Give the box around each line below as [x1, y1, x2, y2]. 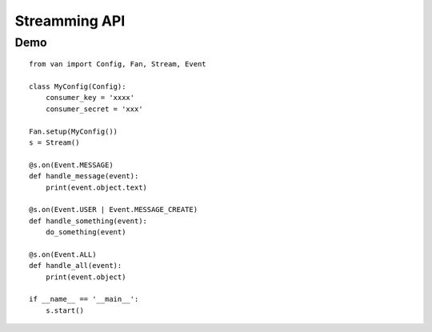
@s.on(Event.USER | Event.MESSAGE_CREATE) [29, 205, 198, 214]
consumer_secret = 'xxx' [45, 104, 143, 114]
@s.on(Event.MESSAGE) [29, 160, 114, 170]
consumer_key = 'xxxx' [45, 93, 135, 102]
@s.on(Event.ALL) [29, 250, 97, 259]
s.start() [45, 306, 84, 315]
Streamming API [14, 12, 126, 30]
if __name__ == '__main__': [29, 294, 139, 304]
